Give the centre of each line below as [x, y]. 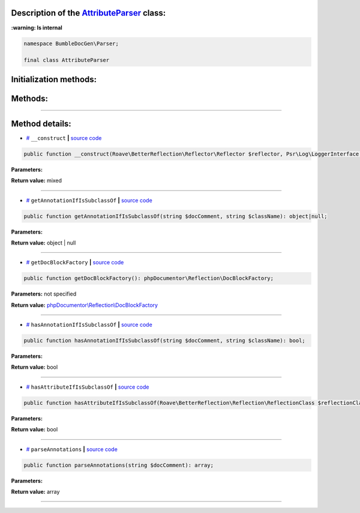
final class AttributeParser [67, 60]
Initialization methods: [54, 79]
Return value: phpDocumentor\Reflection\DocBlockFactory [85, 305]
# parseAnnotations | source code [72, 449]
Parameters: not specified [44, 294]
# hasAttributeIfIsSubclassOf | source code [88, 387]
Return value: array [35, 491]
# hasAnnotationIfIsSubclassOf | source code [89, 325]
